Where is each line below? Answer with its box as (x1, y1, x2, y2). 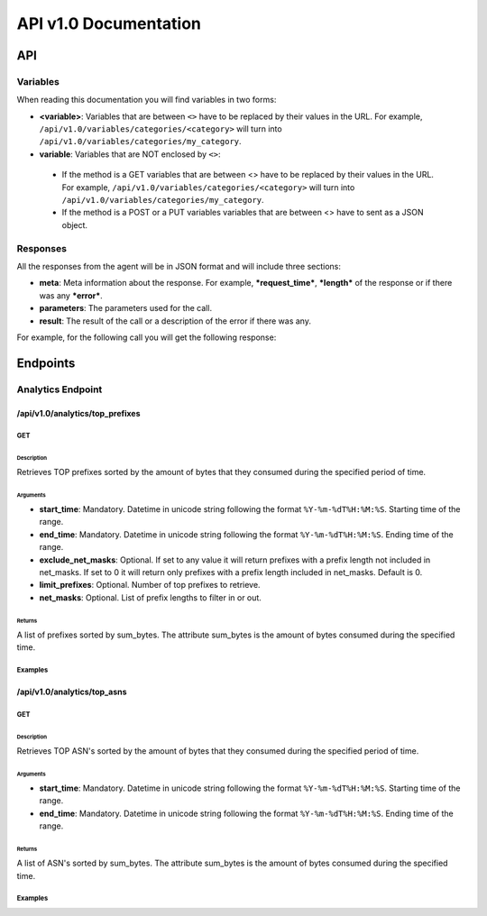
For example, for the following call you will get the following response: (16, 332, 277, 343)
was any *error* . (39, 289, 103, 301)
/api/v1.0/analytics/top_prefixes (16, 408, 141, 418)
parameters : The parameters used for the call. (39, 303, 212, 314)
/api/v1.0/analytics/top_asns (16, 686, 127, 698)
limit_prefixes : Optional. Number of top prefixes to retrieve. (39, 580, 261, 591)
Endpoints (16, 355, 76, 371)
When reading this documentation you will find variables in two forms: (16, 95, 277, 105)
